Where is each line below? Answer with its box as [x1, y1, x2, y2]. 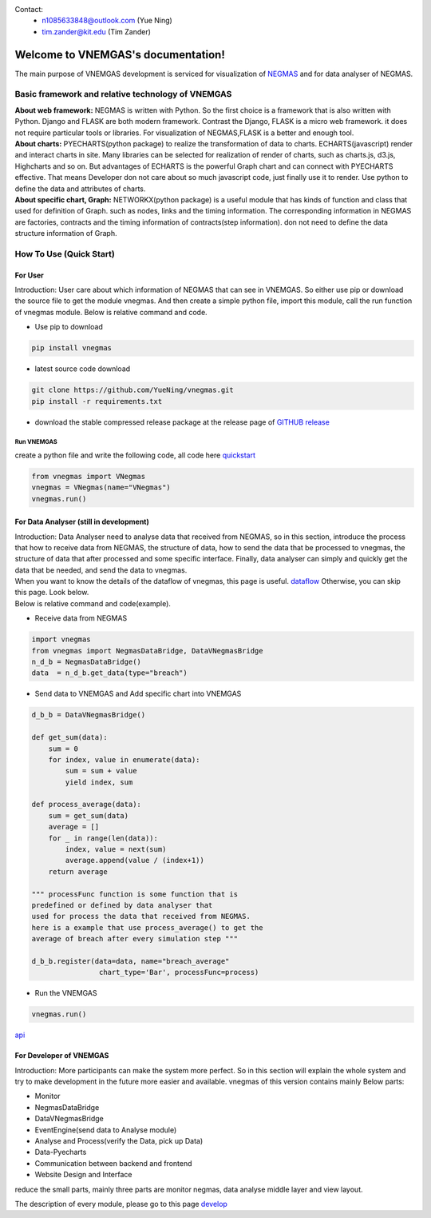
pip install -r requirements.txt [31, 397, 163, 405]
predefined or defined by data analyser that [31, 901, 213, 909]
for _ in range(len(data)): [48, 833, 159, 843]
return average [48, 867, 108, 876]
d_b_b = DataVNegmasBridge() [31, 710, 146, 720]
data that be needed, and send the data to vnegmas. [14, 565, 188, 575]
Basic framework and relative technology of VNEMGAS [14, 89, 232, 100]
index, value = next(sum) [65, 845, 167, 854]
